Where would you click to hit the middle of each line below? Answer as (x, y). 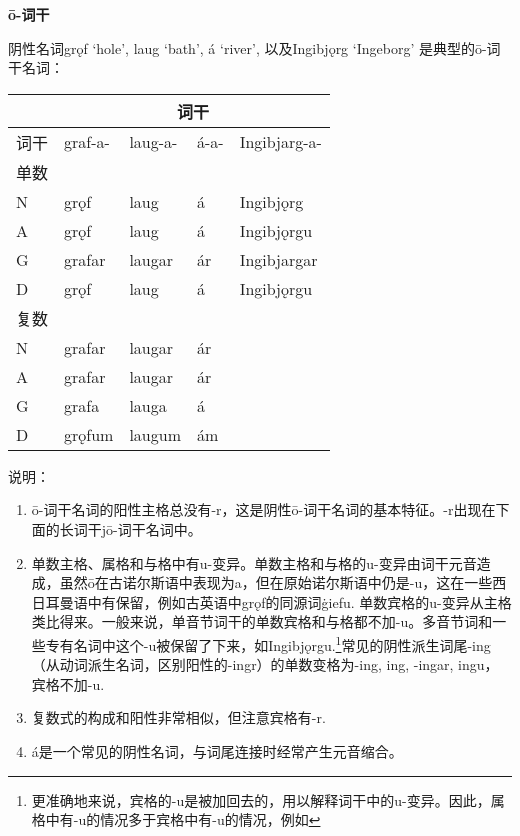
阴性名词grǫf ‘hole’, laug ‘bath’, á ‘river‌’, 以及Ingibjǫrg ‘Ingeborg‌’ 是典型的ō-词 (254, 47)
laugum (155, 434)
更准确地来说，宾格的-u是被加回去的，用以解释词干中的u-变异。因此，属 (268, 799)
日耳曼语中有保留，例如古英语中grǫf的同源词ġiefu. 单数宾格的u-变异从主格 (271, 601)
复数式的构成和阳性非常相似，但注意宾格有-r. (178, 717)
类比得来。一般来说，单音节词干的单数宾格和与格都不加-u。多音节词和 (262, 621)
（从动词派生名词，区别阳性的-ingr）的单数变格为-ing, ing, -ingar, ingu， (265, 664)
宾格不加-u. (68, 683)
